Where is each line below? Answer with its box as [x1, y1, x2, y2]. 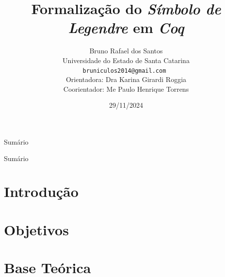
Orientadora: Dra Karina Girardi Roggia [65, 74, 187, 84]
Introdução [4, 181, 79, 201]
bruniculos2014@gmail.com [82, 67, 166, 74]
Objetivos [4, 219, 69, 239]
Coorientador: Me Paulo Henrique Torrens [63, 83, 189, 94]
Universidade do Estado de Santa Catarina [63, 55, 190, 65]
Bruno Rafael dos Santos [89, 46, 163, 56]
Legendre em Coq [68, 17, 184, 38]
